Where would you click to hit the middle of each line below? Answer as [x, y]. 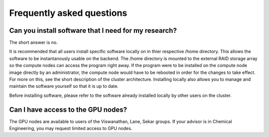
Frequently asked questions [68, 13]
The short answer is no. [33, 43]
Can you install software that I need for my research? [93, 31]
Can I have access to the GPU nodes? [68, 109]
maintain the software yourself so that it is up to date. [64, 86]
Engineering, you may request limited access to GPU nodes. [71, 129]
